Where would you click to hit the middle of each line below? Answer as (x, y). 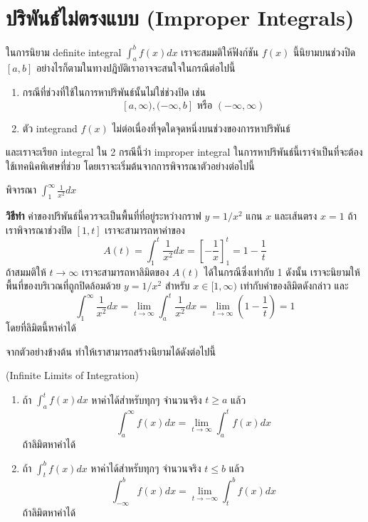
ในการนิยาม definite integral (64, 52)
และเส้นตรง (296, 216)
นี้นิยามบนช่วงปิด (324, 52)
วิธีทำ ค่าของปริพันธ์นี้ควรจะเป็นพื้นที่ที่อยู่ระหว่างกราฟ (104, 216)
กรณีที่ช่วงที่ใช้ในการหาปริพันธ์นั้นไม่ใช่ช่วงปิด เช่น (114, 92)
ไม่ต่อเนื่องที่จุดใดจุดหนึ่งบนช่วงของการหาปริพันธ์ (201, 128)
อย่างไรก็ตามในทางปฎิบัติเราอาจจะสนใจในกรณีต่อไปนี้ (136, 68)
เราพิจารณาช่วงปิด (39, 229)
